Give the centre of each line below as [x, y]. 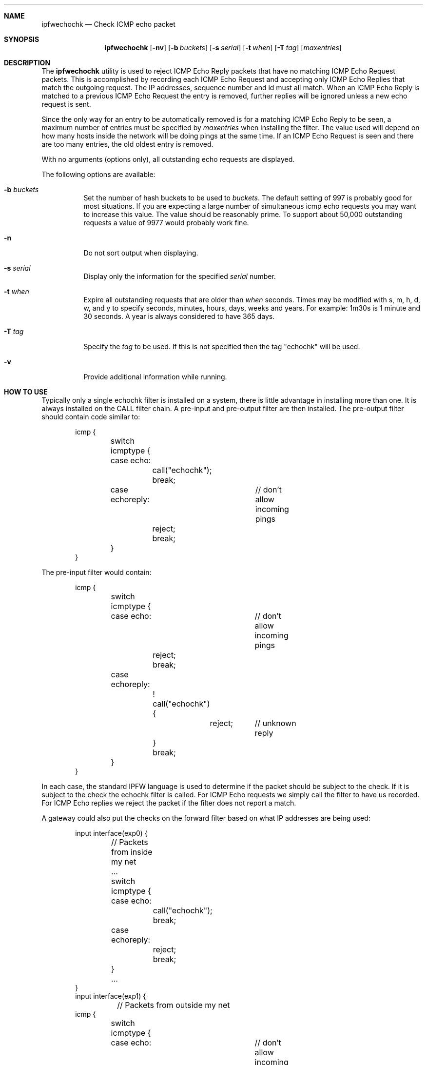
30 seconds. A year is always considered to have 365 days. [179, 316]
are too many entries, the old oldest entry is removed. [127, 144]
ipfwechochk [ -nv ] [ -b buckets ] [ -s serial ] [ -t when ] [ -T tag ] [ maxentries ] [223, 48]
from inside [132, 852]
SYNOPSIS [22, 39]
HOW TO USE [26, 392]
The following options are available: [98, 174]
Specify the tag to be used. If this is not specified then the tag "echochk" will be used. [222, 346]
